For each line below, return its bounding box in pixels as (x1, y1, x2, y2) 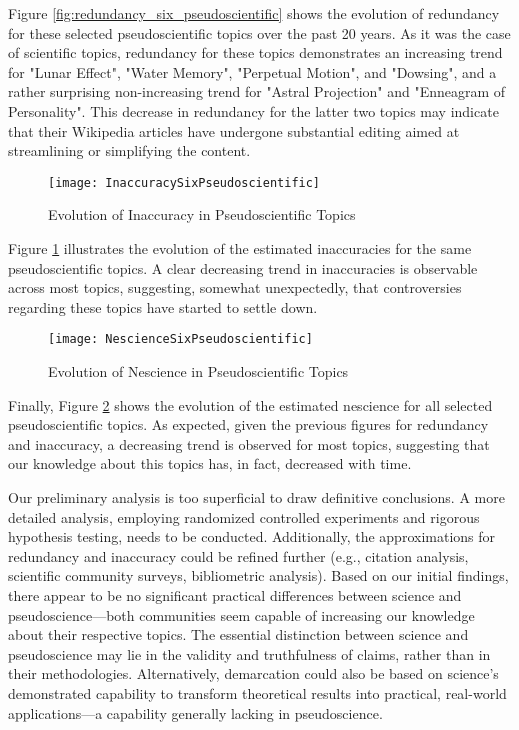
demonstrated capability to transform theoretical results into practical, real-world (8, 682, 507, 703)
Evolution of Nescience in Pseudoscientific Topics (48, 361, 349, 382)
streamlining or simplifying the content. (8, 140, 251, 161)
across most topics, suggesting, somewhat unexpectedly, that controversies (8, 277, 462, 298)
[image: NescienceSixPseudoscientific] (48, 332, 313, 347)
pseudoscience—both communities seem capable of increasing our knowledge (8, 604, 475, 625)
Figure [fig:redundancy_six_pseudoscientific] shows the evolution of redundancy (8, 3, 500, 23)
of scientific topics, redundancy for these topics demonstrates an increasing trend (8, 42, 503, 63)
